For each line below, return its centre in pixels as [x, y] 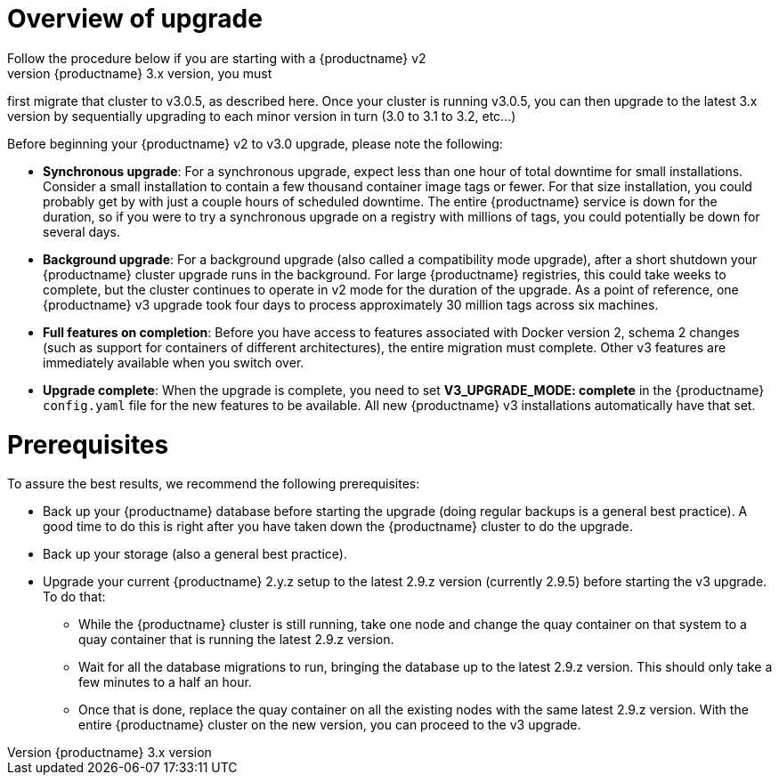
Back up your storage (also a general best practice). [195, 554]
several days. [82, 231]
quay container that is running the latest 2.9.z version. [236, 640]
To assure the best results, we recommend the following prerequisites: [214, 484]
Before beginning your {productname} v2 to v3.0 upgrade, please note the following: [255, 143]
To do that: [74, 597]
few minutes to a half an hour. [165, 682]
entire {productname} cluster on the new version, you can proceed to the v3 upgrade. [330, 725]
